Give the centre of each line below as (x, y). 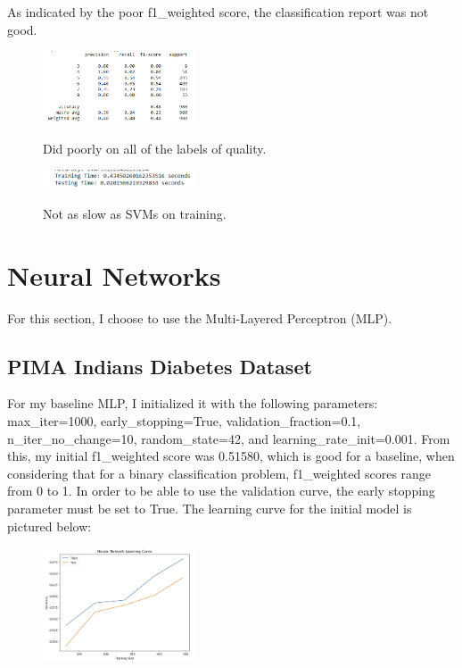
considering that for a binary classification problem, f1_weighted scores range (219, 473)
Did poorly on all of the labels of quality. (155, 148)
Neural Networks (114, 275)
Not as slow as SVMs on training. (135, 213)
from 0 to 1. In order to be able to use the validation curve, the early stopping (221, 491)
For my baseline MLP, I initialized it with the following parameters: (193, 403)
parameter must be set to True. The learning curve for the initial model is (210, 509)
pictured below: (49, 526)
